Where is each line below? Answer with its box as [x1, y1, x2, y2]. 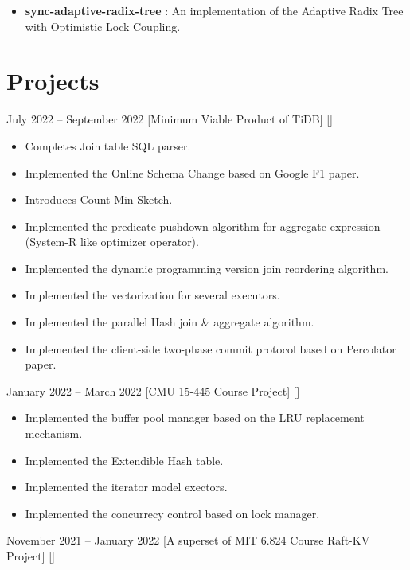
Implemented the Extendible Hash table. [25, 451, 224, 468]
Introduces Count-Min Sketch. [25, 191, 173, 208]
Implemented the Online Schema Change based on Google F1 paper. [25, 164, 360, 181]
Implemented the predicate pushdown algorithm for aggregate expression [25, 217, 381, 234]
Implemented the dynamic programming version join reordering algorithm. [25, 260, 389, 276]
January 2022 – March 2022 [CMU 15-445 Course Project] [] [6, 382, 300, 399]
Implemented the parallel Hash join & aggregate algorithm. [25, 314, 314, 330]
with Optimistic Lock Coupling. [25, 18, 181, 34]
